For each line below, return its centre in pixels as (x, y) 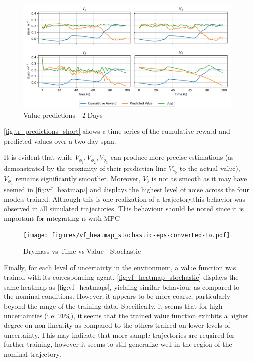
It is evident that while (38, 157)
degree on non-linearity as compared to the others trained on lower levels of (117, 325)
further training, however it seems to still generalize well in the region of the (118, 344)
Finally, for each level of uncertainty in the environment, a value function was (120, 267)
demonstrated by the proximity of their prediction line (85, 168)
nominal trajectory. (32, 354)
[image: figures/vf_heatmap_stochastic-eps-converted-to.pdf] (127, 235)
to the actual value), (210, 168)
